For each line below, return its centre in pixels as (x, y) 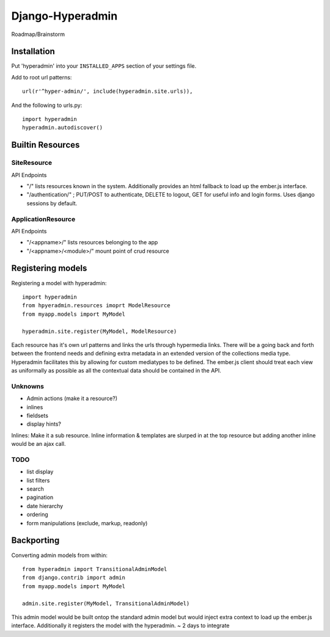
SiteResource (32, 163)
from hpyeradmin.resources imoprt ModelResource (96, 306)
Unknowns (28, 386)
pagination (40, 497)
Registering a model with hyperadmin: (59, 283)
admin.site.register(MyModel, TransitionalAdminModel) (106, 603)
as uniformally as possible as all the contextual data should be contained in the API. (116, 371)
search (35, 489)
